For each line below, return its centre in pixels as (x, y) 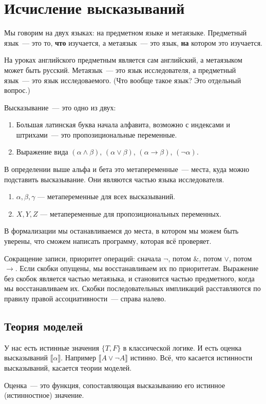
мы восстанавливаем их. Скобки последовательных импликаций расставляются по (132, 288)
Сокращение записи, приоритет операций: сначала (83, 258)
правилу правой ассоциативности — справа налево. (85, 298)
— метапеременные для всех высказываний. (107, 196)
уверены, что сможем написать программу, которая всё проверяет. (108, 241)
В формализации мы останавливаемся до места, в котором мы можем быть (121, 231)
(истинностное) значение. (44, 395)
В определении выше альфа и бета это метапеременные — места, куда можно (127, 169)
